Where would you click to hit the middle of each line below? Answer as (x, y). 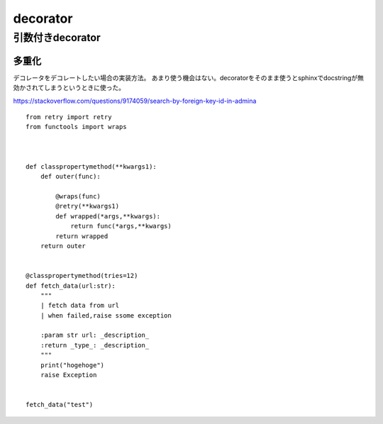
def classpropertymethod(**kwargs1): (91, 166)
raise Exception (68, 375)
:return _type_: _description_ (95, 345)
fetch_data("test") (60, 405)
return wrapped (82, 236)
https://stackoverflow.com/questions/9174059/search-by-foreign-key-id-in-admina (135, 101)
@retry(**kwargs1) (88, 206)
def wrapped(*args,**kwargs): (108, 216)
